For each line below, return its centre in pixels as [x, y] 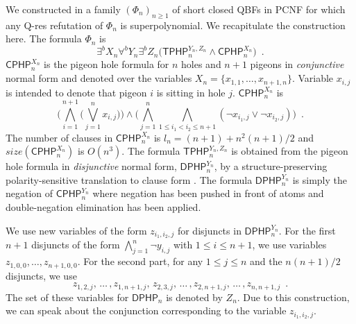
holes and [201, 64]
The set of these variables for [67, 297]
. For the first [307, 230]
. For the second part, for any [140, 261]
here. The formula [44, 39]
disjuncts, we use [41, 275]
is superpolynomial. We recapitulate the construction [233, 25]
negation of [29, 193]
